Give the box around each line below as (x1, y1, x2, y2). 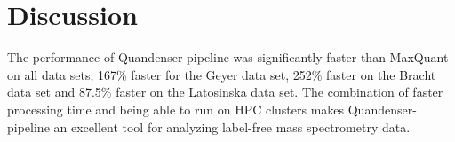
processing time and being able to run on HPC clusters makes (7, 99, 345, 118)
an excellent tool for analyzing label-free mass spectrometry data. (53, 117, 411, 136)
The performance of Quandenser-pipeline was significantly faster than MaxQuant (7, 48, 449, 67)
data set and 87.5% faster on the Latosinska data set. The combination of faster (7, 83, 443, 101)
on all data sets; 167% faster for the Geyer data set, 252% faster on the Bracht (7, 65, 436, 83)
